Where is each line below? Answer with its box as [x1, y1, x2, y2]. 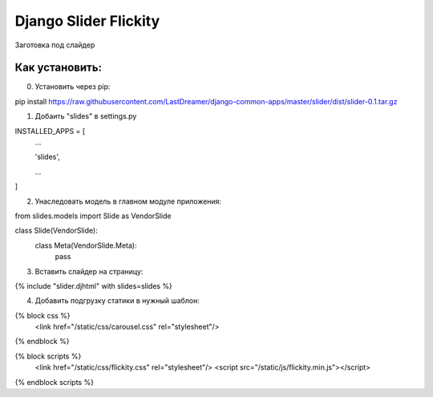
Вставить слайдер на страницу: [34, 266, 144, 276]
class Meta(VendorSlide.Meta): [34, 241, 137, 250]
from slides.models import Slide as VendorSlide [14, 211, 172, 221]
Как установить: [14, 61, 103, 75]
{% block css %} [14, 310, 71, 320]
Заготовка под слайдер [14, 40, 95, 50]
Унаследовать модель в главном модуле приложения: [34, 196, 222, 206]
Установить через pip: [34, 82, 111, 91]
